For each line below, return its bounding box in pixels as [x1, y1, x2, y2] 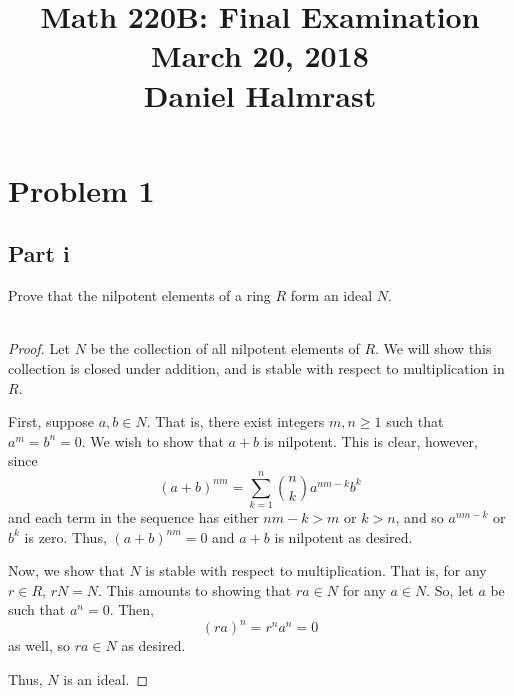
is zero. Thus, [24, 526, 107, 547]
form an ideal [290, 285, 373, 306]
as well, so [8, 635, 70, 656]
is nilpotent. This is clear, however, [263, 430, 478, 451]
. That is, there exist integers [146, 411, 325, 432]
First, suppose [8, 411, 95, 432]
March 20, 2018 [151, 35, 369, 76]
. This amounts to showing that [98, 579, 292, 600]
